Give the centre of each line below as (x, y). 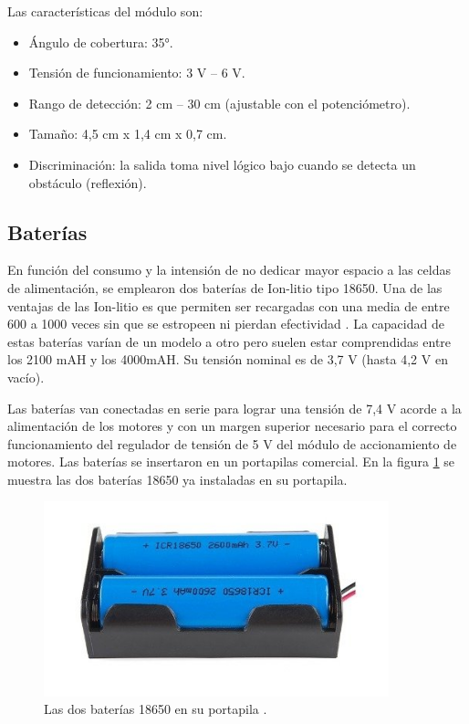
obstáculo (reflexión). (88, 182)
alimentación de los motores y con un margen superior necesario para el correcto (232, 426)
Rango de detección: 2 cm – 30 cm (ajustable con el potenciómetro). (219, 103)
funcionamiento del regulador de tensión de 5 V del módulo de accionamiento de (232, 443)
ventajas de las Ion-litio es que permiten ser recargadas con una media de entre (229, 305)
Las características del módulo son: (105, 11)
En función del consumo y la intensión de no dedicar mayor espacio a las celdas (229, 270)
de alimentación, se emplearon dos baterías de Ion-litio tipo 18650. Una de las (225, 287)
